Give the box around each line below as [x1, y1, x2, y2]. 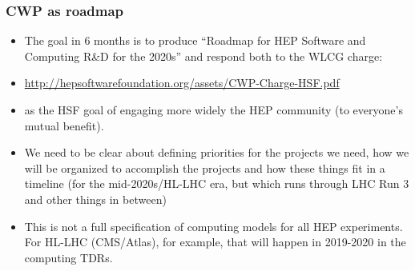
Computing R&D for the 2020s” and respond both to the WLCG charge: [24, 47, 383, 64]
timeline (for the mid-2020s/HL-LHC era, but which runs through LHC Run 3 [24, 175, 409, 192]
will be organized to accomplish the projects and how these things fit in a [24, 159, 385, 176]
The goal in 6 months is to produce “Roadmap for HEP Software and [24, 32, 366, 49]
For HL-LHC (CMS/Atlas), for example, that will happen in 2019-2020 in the [24, 233, 406, 250]
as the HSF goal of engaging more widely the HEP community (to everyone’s [24, 102, 403, 118]
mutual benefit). [24, 117, 104, 134]
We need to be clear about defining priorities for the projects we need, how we [24, 144, 409, 161]
